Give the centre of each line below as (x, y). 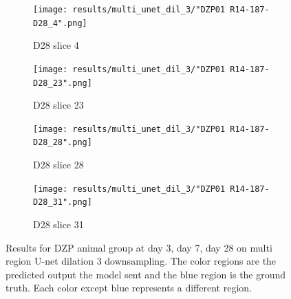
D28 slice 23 (58, 105)
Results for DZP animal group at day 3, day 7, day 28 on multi (139, 247)
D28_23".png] (63, 83)
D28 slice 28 (58, 165)
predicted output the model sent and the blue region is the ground (146, 274)
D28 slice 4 (56, 45)
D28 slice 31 (58, 224)
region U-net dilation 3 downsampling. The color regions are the (141, 261)
